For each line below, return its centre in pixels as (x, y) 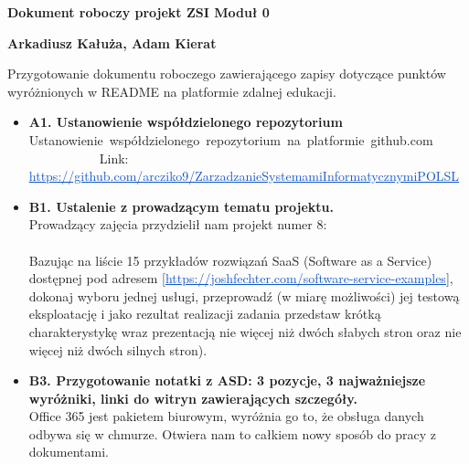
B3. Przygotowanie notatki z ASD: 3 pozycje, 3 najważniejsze (227, 380)
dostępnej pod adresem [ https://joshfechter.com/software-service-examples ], (241, 278)
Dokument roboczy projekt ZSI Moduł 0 (139, 12)
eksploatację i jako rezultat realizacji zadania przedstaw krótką (205, 314)
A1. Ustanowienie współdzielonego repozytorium (186, 122)
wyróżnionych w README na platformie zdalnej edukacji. (172, 91)
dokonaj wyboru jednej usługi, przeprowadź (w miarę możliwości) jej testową (244, 295)
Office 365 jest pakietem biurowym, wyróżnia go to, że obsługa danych (226, 416)
